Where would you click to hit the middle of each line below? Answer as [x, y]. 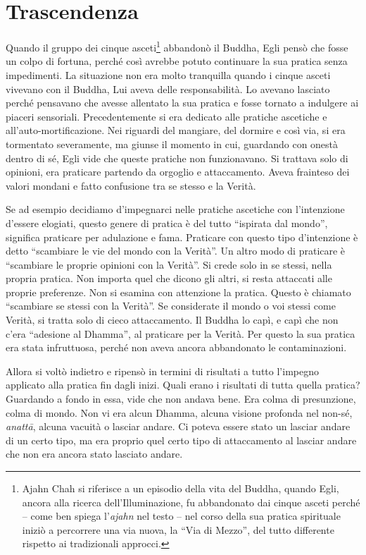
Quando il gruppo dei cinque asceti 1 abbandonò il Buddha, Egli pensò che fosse [177, 46]
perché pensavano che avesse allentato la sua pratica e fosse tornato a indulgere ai [182, 103]
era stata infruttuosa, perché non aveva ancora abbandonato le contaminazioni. [176, 347]
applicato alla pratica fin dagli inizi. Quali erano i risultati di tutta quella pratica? [183, 385]
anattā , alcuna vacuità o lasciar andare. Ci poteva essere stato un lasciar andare [178, 426]
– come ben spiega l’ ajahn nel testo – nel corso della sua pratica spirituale [181, 516]
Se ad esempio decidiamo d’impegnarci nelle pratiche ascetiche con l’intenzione [175, 209]
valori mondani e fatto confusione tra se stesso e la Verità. [131, 185]
